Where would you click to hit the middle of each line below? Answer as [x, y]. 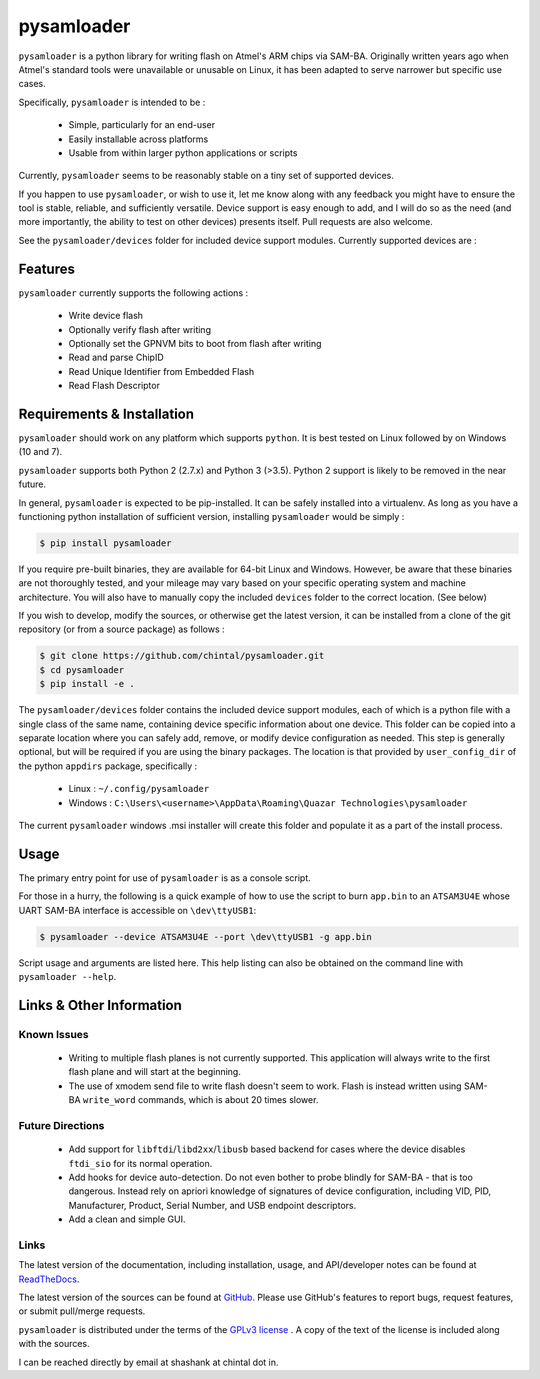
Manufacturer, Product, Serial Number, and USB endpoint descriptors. [212, 1205]
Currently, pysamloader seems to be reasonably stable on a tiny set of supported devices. [206, 176]
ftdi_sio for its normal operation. [140, 1163]
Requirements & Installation [106, 413]
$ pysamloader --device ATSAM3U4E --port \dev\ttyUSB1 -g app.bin [205, 936]
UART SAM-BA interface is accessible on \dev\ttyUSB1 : [137, 910]
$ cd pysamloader [82, 669]
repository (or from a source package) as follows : [121, 629]
